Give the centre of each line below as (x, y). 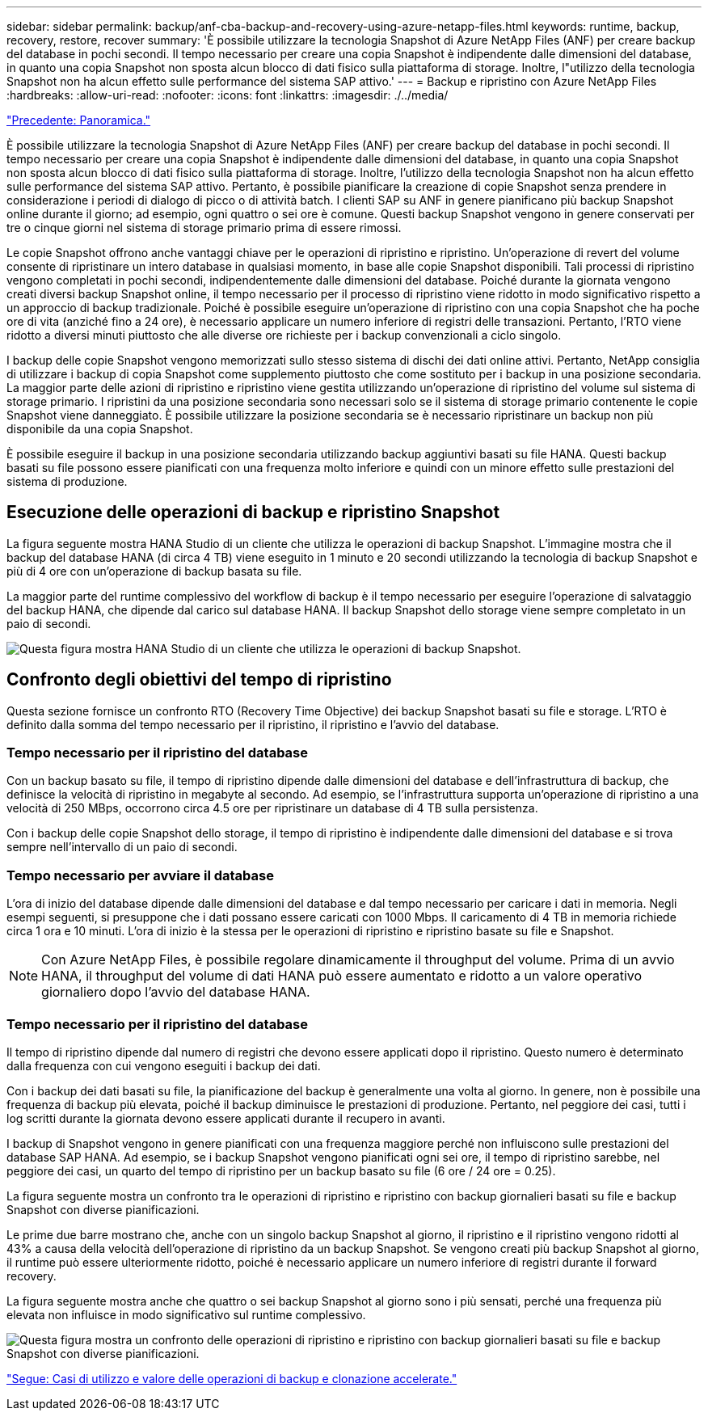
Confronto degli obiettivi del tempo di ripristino (199, 680)
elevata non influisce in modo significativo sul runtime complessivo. (186, 1314)
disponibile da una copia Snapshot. (100, 429)
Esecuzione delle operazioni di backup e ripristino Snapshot (253, 512)
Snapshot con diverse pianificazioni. (103, 1209)
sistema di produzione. (67, 481)
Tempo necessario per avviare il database (140, 875)
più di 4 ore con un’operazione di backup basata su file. (154, 571)
